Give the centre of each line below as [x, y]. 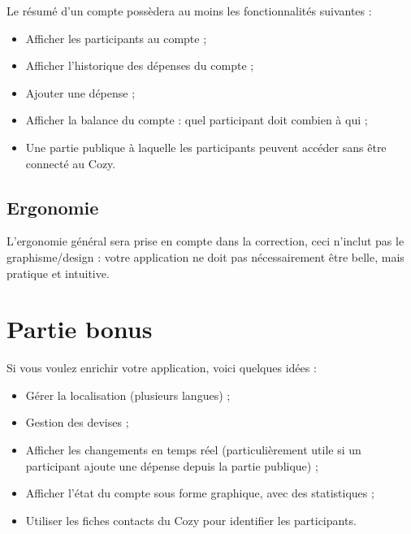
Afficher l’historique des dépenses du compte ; [140, 65]
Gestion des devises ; [77, 422]
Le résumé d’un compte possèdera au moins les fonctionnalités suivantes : [189, 11]
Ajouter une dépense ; [80, 92]
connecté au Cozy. [71, 163]
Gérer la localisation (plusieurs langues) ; [128, 395]
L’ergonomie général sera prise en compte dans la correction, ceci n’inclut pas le [205, 241]
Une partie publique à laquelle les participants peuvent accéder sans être [206, 147]
